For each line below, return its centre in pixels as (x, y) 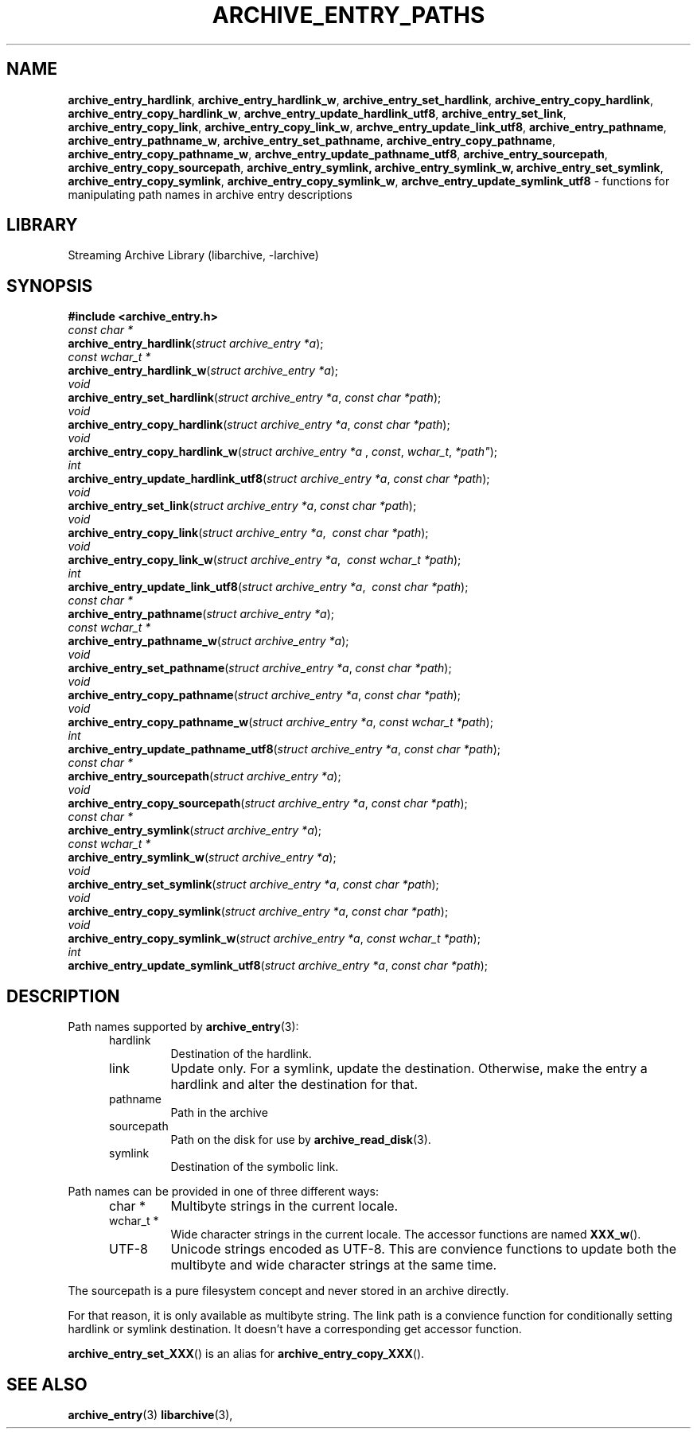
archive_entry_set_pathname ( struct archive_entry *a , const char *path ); (260, 668)
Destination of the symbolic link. (255, 1167)
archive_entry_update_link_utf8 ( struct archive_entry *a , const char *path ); (268, 587)
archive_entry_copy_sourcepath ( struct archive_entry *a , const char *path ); (268, 803)
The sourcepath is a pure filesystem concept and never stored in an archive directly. (288, 1291)
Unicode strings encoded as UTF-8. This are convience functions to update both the (424, 1249)
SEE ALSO (47, 1384)
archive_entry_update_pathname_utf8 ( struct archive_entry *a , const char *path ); (284, 749)
